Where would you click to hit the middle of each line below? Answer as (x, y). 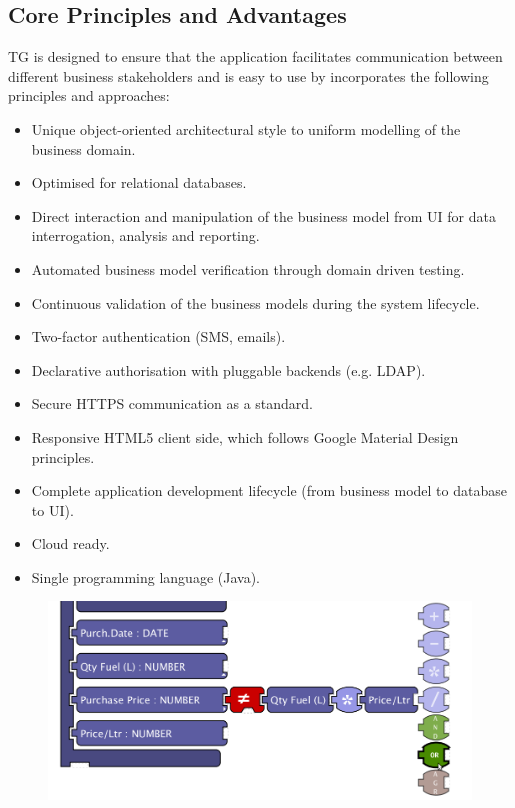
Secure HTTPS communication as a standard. (172, 403)
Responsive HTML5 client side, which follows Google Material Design (245, 436)
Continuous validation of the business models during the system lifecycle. (255, 302)
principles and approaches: (89, 95)
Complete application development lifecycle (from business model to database (269, 490)
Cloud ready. (70, 543)
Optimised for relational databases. (139, 182)
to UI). (52, 509)
